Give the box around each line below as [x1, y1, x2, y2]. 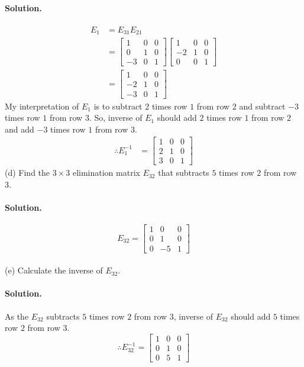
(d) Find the [5, 166, 50, 179]
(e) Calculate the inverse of [5, 264, 103, 276]
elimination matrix [72, 166, 140, 179]
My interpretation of [5, 99, 79, 112]
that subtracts [158, 166, 209, 179]
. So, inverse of [89, 111, 143, 124]
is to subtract [93, 99, 143, 112]
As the [5, 310, 29, 322]
